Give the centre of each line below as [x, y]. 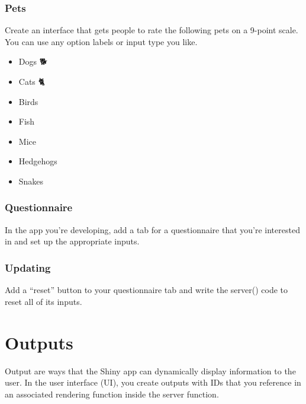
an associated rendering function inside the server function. [112, 394]
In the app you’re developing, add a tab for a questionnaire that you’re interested [152, 229]
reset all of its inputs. [44, 301]
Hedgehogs [38, 161]
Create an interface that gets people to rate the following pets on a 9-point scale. [152, 30]
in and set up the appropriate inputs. [72, 241]
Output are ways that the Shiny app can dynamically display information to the [150, 370]
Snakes [31, 181]
